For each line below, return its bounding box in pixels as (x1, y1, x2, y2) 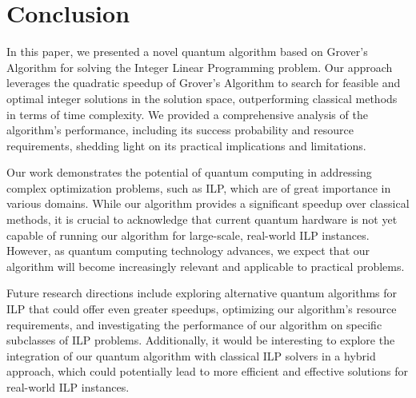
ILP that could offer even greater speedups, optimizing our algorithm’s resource (6, 300, 397, 317)
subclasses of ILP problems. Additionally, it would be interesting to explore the (6, 332, 395, 348)
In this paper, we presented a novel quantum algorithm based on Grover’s (6, 43, 368, 60)
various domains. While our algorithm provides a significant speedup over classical (6, 195, 410, 212)
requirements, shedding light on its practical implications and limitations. (6, 137, 366, 153)
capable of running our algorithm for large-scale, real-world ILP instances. (6, 226, 370, 243)
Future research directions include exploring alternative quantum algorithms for (6, 285, 398, 301)
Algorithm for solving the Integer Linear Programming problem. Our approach (6, 58, 393, 75)
